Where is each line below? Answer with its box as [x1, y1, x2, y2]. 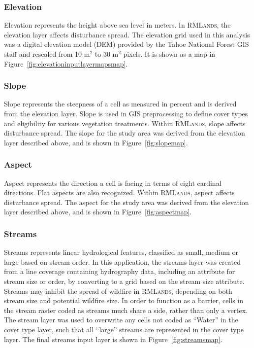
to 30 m [95, 49, 119, 59]
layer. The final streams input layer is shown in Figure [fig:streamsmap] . [4, 334, 222, 344]
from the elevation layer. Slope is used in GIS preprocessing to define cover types [4, 108, 248, 118]
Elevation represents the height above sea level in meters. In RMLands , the [4, 20, 231, 30]
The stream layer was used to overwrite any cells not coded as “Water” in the [4, 314, 238, 325]
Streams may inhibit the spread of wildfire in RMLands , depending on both [4, 285, 232, 296]
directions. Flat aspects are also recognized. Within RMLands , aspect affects [4, 187, 235, 198]
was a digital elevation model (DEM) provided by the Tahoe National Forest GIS [4, 39, 249, 49]
